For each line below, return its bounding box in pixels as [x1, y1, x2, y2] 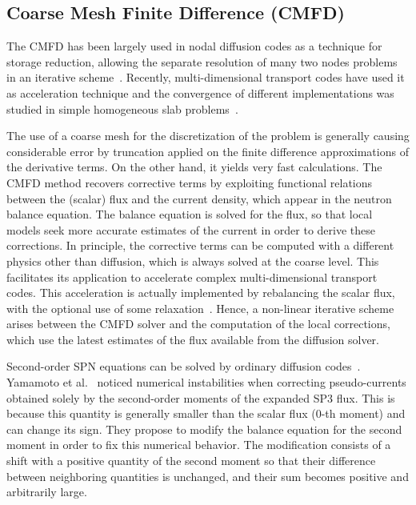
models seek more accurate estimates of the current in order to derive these [6, 221, 376, 238]
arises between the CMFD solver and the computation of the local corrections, [6, 315, 390, 332]
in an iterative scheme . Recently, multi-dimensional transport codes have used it [6, 69, 405, 86]
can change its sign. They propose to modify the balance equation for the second [6, 420, 402, 437]
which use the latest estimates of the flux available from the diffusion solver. [6, 331, 380, 347]
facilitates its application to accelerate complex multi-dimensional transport [6, 268, 378, 285]
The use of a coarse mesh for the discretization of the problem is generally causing [6, 127, 410, 144]
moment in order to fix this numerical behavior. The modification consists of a [6, 436, 391, 453]
